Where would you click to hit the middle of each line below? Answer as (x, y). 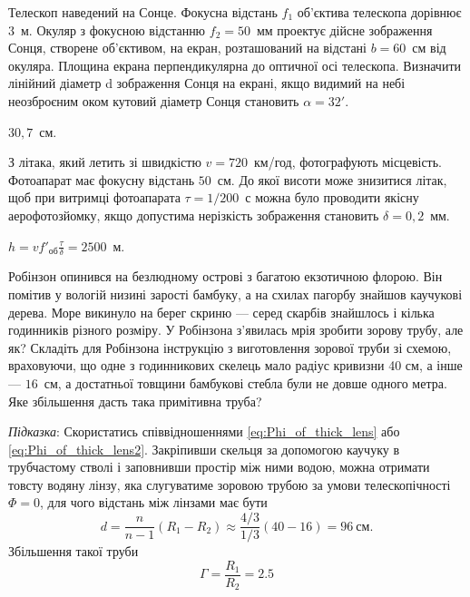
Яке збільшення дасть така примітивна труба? (135, 401)
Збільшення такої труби (73, 551)
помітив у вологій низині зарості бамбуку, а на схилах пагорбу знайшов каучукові (235, 294)
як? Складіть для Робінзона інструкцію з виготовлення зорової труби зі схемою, (230, 347)
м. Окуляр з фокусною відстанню (113, 29)
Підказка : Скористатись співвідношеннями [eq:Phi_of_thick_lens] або (204, 431)
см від (429, 48)
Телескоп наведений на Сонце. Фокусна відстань (143, 12)
